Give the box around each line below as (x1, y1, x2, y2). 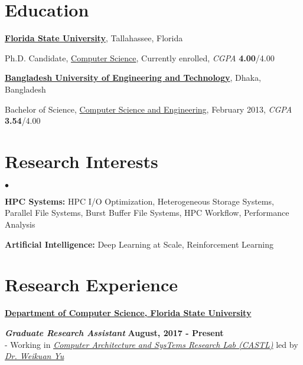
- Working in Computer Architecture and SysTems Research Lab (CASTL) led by (5, 338, 298, 350)
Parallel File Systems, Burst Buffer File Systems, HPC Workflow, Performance (5, 206, 289, 219)
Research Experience (5, 272, 178, 297)
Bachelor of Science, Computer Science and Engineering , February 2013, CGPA (5, 103, 292, 115)
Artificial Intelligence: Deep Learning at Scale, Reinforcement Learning (5, 238, 274, 250)
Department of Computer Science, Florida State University (5, 307, 252, 319)
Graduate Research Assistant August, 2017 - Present (5, 326, 224, 338)
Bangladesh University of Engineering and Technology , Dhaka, (5, 71, 261, 84)
